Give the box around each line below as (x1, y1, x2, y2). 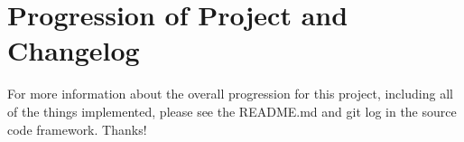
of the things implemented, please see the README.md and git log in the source (7, 101, 457, 120)
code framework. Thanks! (7, 119, 147, 138)
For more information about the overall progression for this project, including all (7, 84, 453, 103)
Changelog (7, 32, 140, 69)
